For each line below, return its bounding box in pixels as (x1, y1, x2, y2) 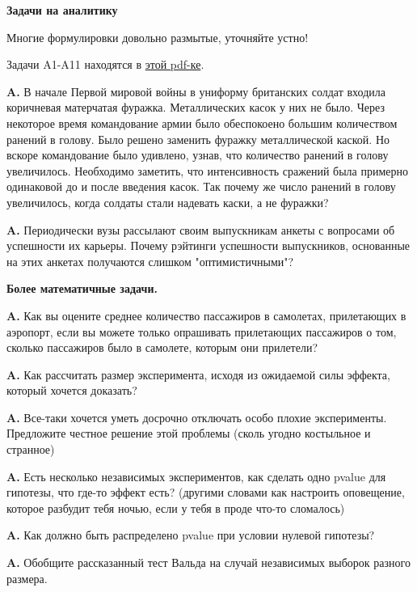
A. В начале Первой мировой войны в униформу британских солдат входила (6, 82, 385, 99)
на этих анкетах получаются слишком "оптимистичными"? (6, 252, 294, 269)
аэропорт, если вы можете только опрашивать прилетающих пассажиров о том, (6, 323, 397, 340)
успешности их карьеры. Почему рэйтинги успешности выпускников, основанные (6, 237, 411, 254)
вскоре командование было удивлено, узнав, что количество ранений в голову (6, 146, 389, 163)
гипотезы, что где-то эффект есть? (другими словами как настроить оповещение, (6, 484, 405, 501)
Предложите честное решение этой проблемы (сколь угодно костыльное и (6, 425, 371, 442)
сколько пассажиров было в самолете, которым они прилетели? (6, 339, 318, 356)
